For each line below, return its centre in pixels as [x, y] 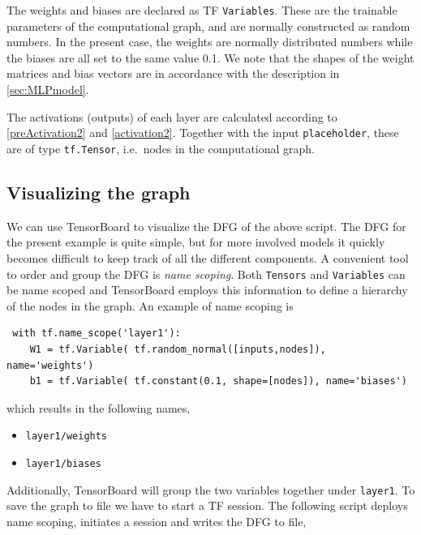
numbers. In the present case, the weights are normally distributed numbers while [210, 42]
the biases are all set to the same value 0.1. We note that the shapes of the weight [210, 57]
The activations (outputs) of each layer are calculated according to [172, 116]
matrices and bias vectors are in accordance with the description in [173, 73]
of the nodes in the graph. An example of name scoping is [150, 305]
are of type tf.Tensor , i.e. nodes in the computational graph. [161, 148]
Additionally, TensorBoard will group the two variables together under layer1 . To [211, 489]
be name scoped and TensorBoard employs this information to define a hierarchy [207, 290]
